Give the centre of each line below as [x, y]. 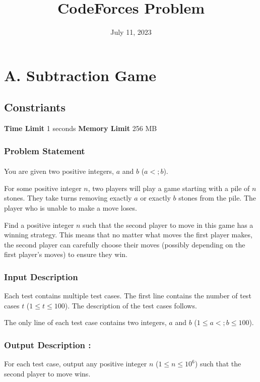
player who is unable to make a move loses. [71, 207]
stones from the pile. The [217, 198]
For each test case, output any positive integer [76, 364]
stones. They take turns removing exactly [68, 198]
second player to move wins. [47, 373]
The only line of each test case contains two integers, [85, 322]
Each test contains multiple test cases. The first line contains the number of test [128, 296]
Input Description [41, 276]
